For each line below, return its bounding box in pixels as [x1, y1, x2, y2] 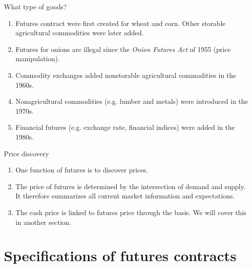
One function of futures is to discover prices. [15, 165, 148, 175]
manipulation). [15, 53, 60, 64]
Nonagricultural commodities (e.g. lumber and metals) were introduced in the [15, 96, 248, 106]
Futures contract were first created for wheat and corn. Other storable [15, 18, 226, 28]
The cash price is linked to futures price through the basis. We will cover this [15, 207, 247, 217]
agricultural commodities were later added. [15, 27, 144, 38]
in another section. [15, 217, 71, 227]
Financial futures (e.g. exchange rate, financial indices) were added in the [15, 122, 235, 132]
